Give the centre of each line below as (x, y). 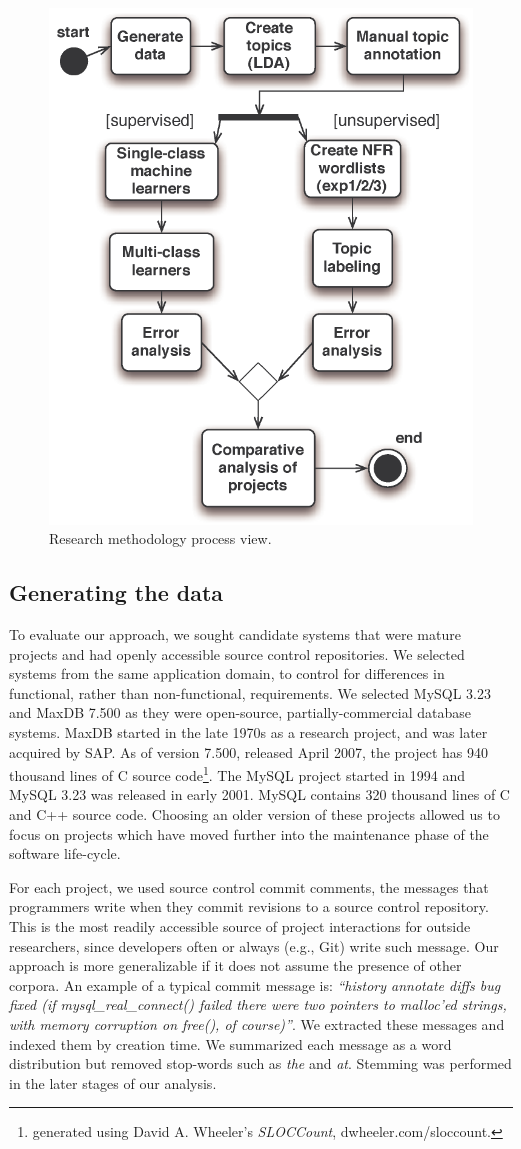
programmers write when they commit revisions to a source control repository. (249, 906)
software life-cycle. (65, 853)
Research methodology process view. (160, 538)
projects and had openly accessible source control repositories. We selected (237, 653)
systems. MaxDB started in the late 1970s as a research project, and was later (248, 732)
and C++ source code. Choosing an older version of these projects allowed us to (254, 814)
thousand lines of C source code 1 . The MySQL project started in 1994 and (237, 773)
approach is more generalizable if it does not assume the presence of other (235, 965)
